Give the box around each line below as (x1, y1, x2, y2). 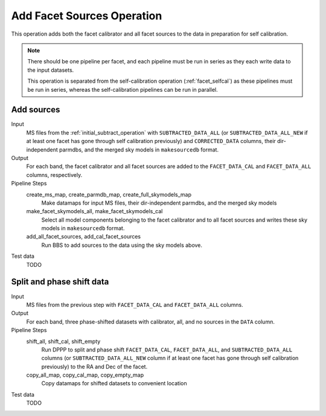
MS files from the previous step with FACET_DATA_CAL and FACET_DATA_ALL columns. (26, 301, 244, 308)
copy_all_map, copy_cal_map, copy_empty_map (26, 371, 144, 379)
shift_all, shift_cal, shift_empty (26, 338, 101, 345)
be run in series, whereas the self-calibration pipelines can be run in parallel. (27, 86, 219, 93)
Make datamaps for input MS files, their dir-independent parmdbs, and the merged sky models (41, 199, 277, 206)
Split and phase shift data (11, 277, 109, 287)
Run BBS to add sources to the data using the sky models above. (41, 242, 202, 249)
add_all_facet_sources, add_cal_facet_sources (26, 233, 141, 240)
